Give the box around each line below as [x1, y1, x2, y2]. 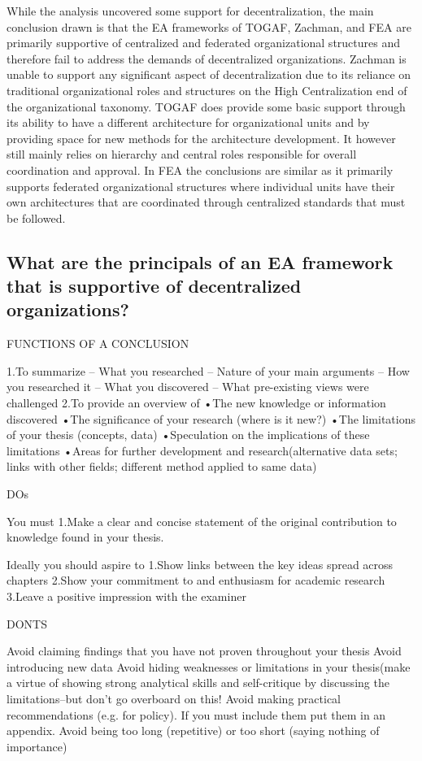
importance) [7, 737, 67, 754]
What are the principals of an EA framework [7, 249, 394, 274]
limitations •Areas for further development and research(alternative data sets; [7, 441, 398, 459]
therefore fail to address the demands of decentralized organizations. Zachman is [7, 50, 407, 67]
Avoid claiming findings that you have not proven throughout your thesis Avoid [7, 642, 402, 659]
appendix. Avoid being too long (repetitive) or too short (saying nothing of [7, 722, 380, 739]
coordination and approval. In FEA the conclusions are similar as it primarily [7, 161, 394, 178]
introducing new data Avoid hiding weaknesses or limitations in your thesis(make [7, 658, 411, 675]
